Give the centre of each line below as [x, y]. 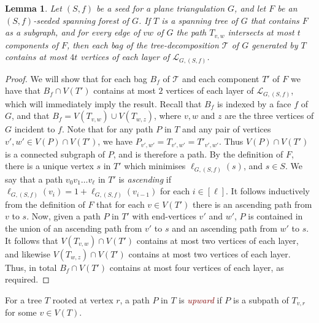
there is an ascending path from [252, 204]
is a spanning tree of [200, 20]
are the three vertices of [269, 116]
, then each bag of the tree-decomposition [143, 44]
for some [21, 312]
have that [23, 90]
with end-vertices [164, 216]
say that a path [34, 179]
